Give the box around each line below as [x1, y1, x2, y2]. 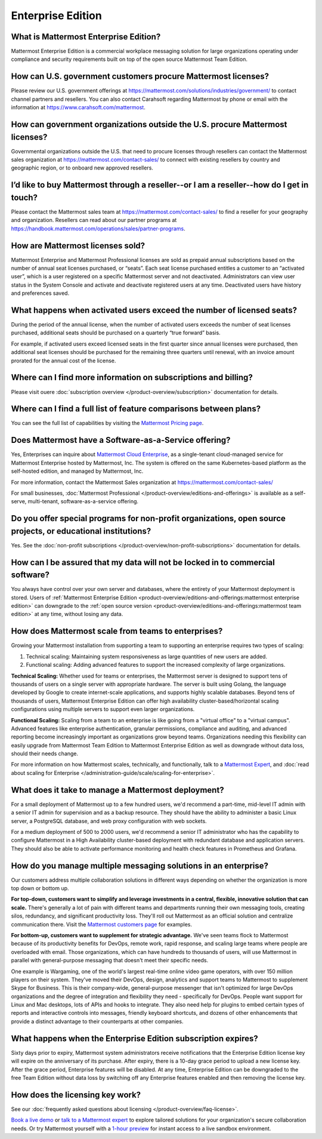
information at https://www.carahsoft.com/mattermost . [11, 104, 145, 111]
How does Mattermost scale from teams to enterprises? [11, 626, 223, 636]
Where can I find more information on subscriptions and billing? [11, 373, 253, 383]
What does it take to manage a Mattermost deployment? [11, 785, 224, 795]
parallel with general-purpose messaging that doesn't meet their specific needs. [11, 957, 209, 964]
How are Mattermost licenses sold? [11, 241, 145, 251]
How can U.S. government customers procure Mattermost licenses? [11, 72, 270, 82]
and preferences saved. [11, 290, 70, 297]
